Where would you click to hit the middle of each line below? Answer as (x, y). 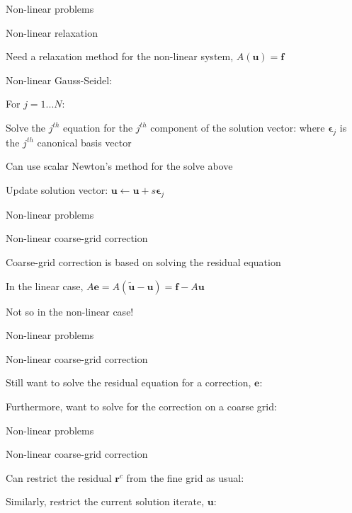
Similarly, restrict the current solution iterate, (105, 501)
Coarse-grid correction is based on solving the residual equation (143, 261)
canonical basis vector (84, 142)
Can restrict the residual (59, 477)
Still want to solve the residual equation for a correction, (129, 382)
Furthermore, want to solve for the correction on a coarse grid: (141, 406)
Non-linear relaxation (52, 32)
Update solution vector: (57, 189)
